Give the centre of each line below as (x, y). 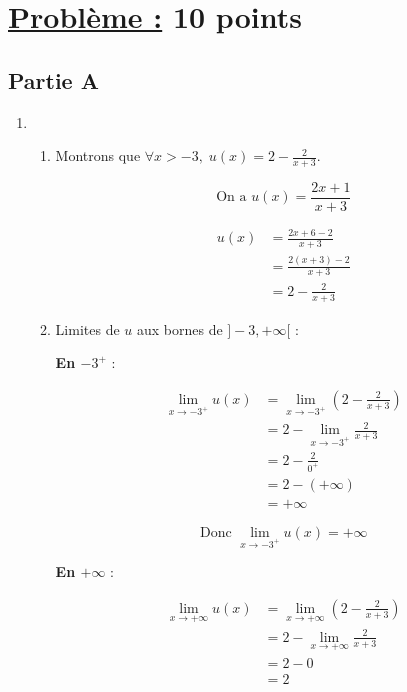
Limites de (87, 328)
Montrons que (98, 155)
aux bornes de (179, 328)
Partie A (53, 79)
